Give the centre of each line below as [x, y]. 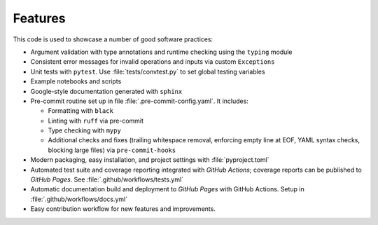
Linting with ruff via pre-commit [96, 121]
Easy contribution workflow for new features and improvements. [123, 209]
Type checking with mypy [85, 130]
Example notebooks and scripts [76, 81]
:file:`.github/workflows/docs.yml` [79, 199]
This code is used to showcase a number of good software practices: [113, 39]
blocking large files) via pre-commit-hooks [112, 150]
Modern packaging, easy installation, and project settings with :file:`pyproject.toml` [150, 160]
